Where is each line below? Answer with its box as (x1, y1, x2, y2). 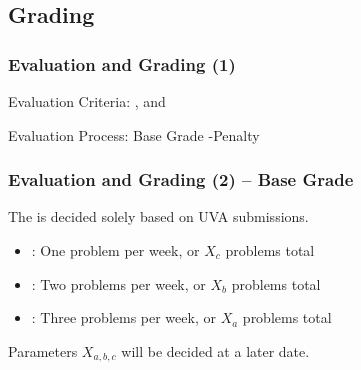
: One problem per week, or (31, 240, 200, 260)
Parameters (8, 340, 78, 361)
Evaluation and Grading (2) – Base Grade (8, 167, 354, 192)
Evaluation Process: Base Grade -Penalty (8, 124, 260, 145)
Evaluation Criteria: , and (8, 91, 166, 111)
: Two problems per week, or (31, 273, 206, 294)
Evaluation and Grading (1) (8, 51, 236, 76)
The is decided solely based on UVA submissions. (8, 206, 309, 227)
